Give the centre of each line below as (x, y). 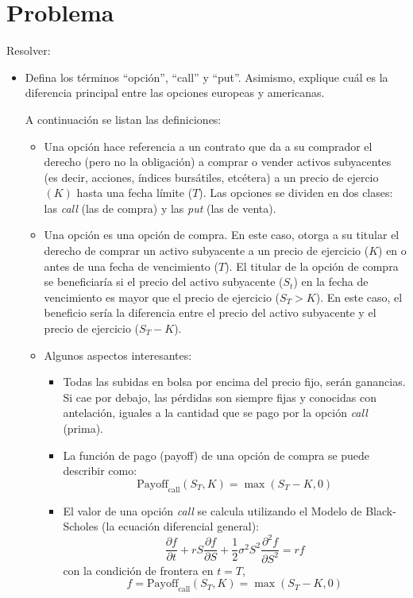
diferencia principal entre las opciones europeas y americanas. (175, 93)
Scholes (81, 526)
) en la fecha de (331, 282)
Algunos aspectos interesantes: (118, 355)
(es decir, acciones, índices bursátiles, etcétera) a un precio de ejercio (211, 177)
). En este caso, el (359, 297)
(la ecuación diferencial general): (181, 526)
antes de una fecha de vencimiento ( (131, 266)
